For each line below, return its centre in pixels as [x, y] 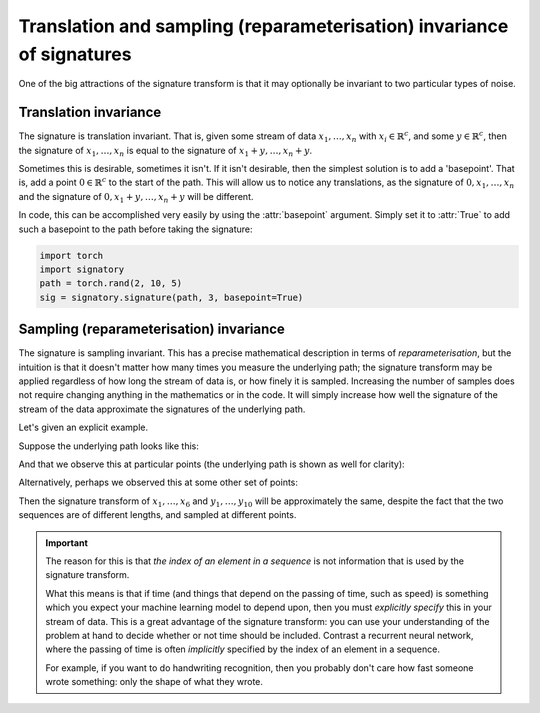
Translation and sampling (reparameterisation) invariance [263, 26]
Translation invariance [90, 112]
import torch [71, 255]
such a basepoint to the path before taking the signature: [136, 229]
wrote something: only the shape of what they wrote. [154, 682]
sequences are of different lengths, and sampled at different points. [157, 515]
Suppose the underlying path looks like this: [109, 446]
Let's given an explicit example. [83, 427]
